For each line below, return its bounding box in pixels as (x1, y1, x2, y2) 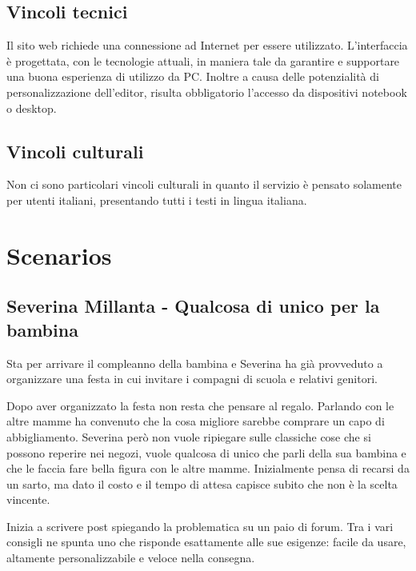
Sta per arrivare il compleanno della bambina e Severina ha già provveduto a (6, 354, 383, 371)
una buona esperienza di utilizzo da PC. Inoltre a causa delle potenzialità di (6, 68, 379, 85)
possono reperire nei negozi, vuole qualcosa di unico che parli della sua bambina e (6, 444, 406, 461)
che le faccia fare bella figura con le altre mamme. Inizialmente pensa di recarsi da (6, 460, 410, 477)
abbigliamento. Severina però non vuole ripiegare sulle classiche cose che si (6, 428, 371, 445)
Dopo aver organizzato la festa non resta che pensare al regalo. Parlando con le (6, 397, 394, 413)
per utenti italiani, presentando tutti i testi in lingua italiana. (6, 191, 307, 208)
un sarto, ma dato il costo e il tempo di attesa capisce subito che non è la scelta (6, 475, 398, 492)
